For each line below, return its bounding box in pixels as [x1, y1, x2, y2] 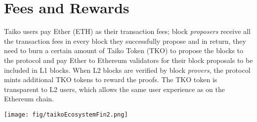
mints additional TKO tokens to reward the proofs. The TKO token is [4, 74, 217, 85]
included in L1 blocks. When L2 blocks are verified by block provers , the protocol [4, 64, 251, 75]
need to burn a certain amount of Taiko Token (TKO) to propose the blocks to [4, 45, 244, 56]
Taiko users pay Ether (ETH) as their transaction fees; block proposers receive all [4, 26, 251, 36]
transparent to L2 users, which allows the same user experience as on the [4, 84, 225, 94]
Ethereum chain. [4, 93, 54, 104]
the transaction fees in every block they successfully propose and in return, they [4, 35, 246, 46]
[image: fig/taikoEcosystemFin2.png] [4, 111, 128, 118]
